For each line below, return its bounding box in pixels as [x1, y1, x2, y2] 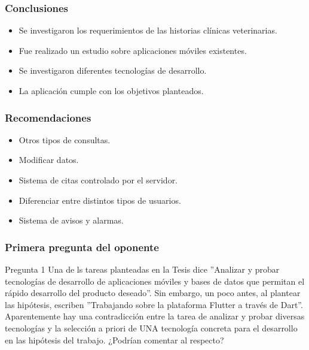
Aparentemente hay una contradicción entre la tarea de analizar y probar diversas [5, 310, 305, 322]
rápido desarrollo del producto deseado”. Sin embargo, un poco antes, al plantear [5, 286, 301, 299]
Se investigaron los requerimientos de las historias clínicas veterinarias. [19, 24, 277, 37]
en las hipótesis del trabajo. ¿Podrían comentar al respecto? [5, 333, 224, 346]
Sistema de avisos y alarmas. [19, 214, 124, 227]
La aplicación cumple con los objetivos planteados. [19, 85, 204, 96]
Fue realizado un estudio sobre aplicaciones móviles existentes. [19, 44, 247, 56]
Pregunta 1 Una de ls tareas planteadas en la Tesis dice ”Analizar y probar [5, 263, 280, 275]
